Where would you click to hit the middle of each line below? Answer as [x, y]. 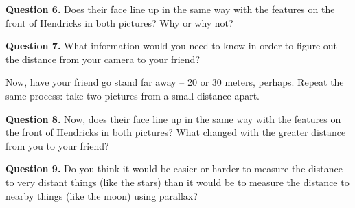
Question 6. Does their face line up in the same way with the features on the [170, 9]
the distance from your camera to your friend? [103, 59]
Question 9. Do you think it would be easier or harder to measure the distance [174, 169]
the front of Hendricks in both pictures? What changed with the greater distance [176, 132]
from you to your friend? [57, 145]
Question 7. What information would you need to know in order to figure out [172, 46]
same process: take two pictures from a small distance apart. [133, 95]
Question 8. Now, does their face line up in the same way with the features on [173, 118]
